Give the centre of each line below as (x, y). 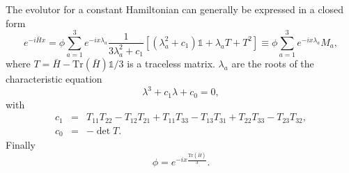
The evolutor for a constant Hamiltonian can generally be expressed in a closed (174, 9)
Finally (21, 145)
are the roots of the (273, 64)
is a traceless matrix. (171, 64)
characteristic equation (54, 79)
